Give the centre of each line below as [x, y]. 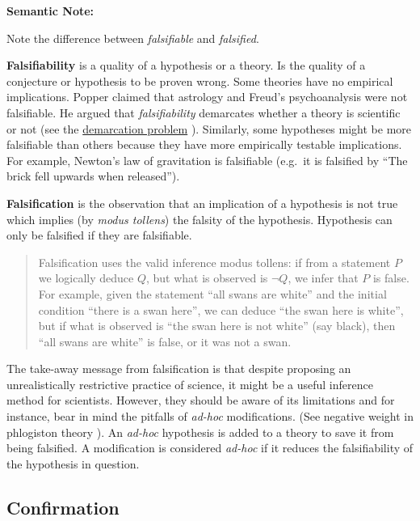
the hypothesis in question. [73, 463]
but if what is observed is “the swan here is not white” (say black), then [217, 326]
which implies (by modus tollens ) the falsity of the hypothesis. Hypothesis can [199, 219]
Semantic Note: [50, 11]
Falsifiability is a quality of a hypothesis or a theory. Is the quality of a [186, 65]
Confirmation [63, 507]
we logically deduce [86, 278]
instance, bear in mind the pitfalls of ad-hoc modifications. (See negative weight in [210, 416]
